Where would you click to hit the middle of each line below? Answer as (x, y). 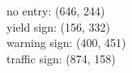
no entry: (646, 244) (56, 11)
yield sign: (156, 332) (59, 26)
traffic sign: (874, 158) (61, 58)
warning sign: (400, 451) (66, 43)
